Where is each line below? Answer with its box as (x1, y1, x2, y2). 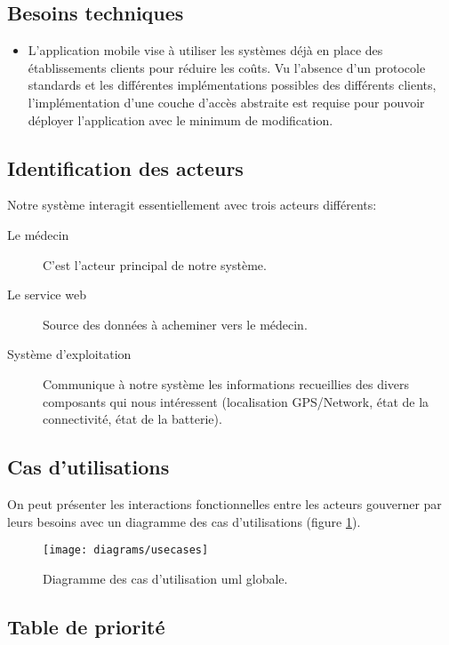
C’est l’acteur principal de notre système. (43, 255, 267, 274)
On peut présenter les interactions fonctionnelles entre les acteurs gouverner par (7, 494, 442, 513)
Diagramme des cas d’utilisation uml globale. (43, 569, 288, 587)
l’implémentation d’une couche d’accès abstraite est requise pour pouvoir (28, 92, 425, 111)
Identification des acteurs (7, 154, 244, 181)
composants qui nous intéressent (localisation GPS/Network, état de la (43, 392, 429, 410)
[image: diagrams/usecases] (43, 544, 209, 557)
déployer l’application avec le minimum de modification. (28, 110, 333, 129)
